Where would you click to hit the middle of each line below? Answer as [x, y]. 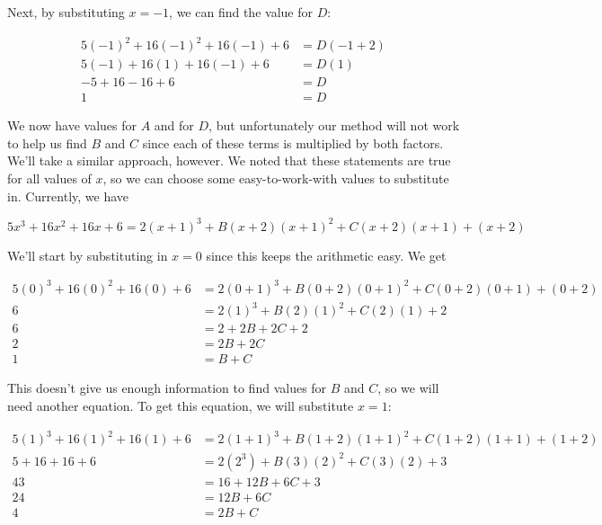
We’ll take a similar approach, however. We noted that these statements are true [229, 160]
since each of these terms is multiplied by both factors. [293, 142]
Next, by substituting [66, 12]
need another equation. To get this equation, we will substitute [181, 406]
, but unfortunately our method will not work [334, 125]
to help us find [47, 142]
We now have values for [72, 125]
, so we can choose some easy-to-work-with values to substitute [276, 178]
